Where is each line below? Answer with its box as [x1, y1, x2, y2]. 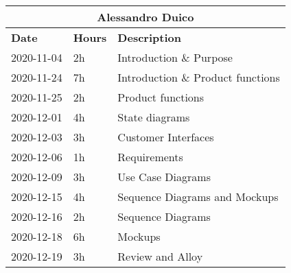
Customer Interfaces [117, 129, 214, 145]
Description [117, 29, 181, 45]
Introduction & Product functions [117, 69, 280, 85]
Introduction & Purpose [117, 49, 233, 65]
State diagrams [117, 109, 190, 125]
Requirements [117, 149, 183, 165]
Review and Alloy [117, 248, 203, 264]
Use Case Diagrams [117, 169, 211, 185]
